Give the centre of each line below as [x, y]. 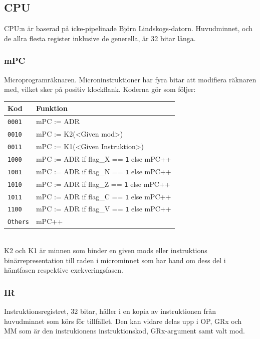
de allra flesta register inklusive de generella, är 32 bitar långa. [100, 38]
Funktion [52, 108]
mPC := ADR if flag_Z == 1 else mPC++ [103, 184]
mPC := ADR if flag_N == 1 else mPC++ [103, 171]
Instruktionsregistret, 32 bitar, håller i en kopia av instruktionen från [110, 311]
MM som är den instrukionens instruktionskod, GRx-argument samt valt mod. [124, 331]
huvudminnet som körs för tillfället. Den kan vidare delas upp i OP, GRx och [123, 321]
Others [18, 222]
